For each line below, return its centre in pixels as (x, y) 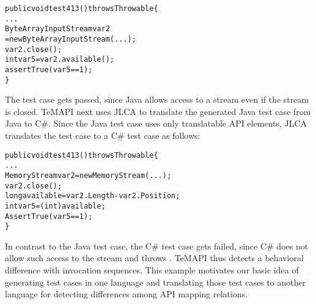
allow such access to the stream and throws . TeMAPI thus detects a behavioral (154, 258)
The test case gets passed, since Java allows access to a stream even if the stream (157, 99)
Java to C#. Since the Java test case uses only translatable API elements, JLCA (156, 123)
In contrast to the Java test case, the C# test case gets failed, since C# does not (157, 246)
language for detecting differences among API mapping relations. (127, 294)
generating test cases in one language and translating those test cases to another (156, 282)
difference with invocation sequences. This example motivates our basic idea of (152, 270)
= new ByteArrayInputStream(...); (71, 39)
